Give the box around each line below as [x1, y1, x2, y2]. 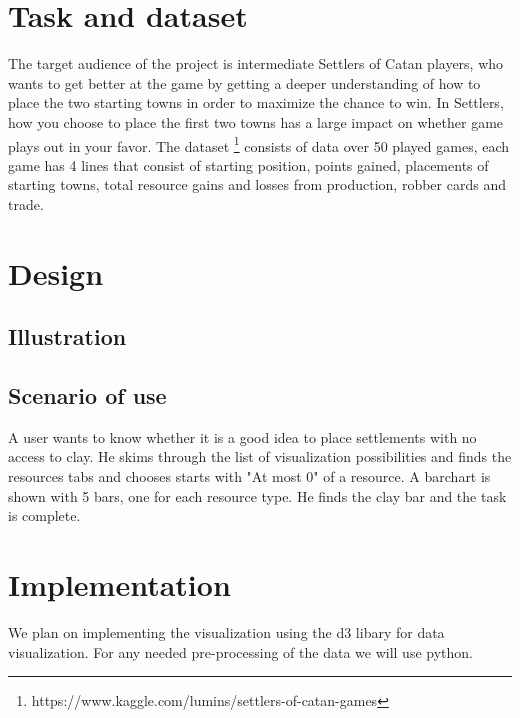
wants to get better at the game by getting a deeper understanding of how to [8, 72, 481, 93]
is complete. [8, 505, 81, 526]
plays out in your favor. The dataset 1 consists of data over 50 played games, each [8, 132, 510, 156]
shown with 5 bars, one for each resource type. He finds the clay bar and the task [8, 485, 507, 506]
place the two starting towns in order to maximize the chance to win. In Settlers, [8, 92, 504, 113]
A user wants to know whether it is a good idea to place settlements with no [8, 426, 477, 447]
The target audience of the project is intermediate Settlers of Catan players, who [8, 53, 504, 74]
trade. [8, 193, 44, 214]
